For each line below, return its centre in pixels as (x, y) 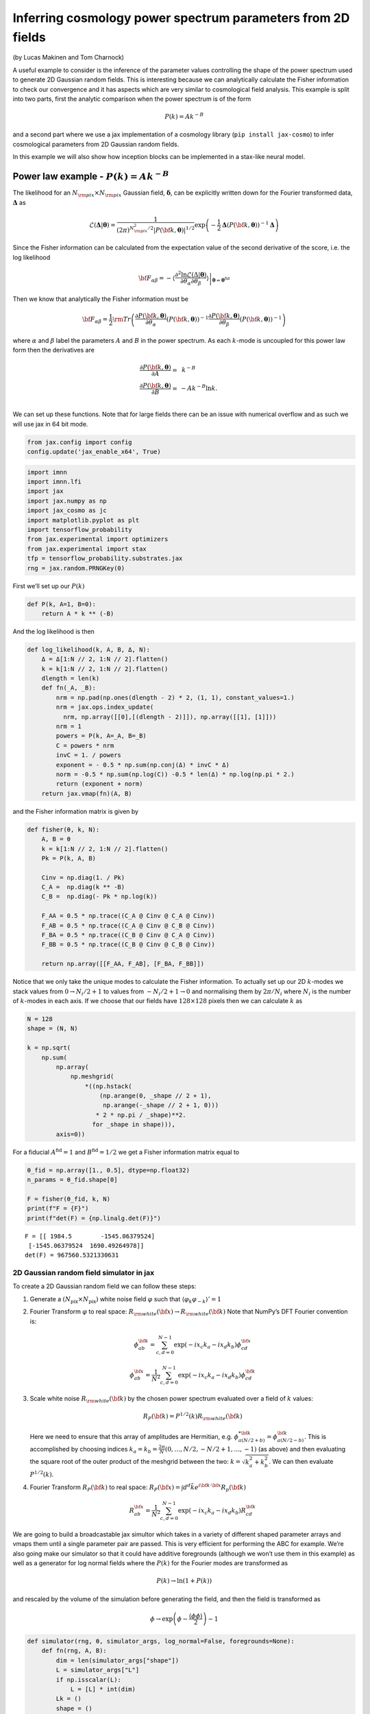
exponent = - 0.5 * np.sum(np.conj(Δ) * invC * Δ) (143, 765)
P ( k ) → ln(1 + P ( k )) (184, 1581)
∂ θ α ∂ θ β (191, 282)
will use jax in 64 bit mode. (50, 424)
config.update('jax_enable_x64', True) (94, 452)
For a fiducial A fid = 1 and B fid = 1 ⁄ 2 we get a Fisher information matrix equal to (126, 1151)
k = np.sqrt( (49, 1048)
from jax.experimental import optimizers (98, 539)
